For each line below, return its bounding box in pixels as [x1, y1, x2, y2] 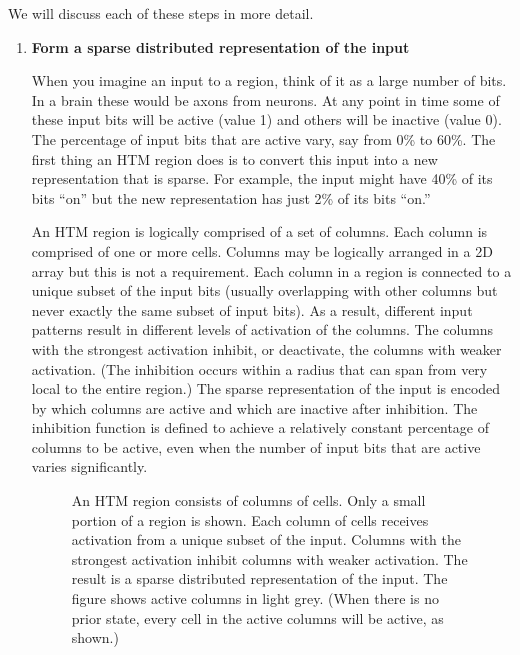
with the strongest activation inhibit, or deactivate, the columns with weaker [31, 338, 502, 359]
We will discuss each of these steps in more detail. [8, 3, 314, 23]
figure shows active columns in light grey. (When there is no [71, 588, 439, 609]
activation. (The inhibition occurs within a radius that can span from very [31, 358, 488, 379]
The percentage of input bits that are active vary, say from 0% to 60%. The [31, 128, 496, 149]
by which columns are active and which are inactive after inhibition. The [31, 397, 478, 418]
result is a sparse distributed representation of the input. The [71, 568, 448, 589]
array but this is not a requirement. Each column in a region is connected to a [31, 260, 512, 281]
